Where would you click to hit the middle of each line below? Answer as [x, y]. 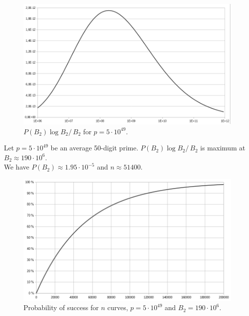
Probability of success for [61, 307]
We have [17, 167]
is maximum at [223, 148]
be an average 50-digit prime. [94, 148]
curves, [118, 307]
